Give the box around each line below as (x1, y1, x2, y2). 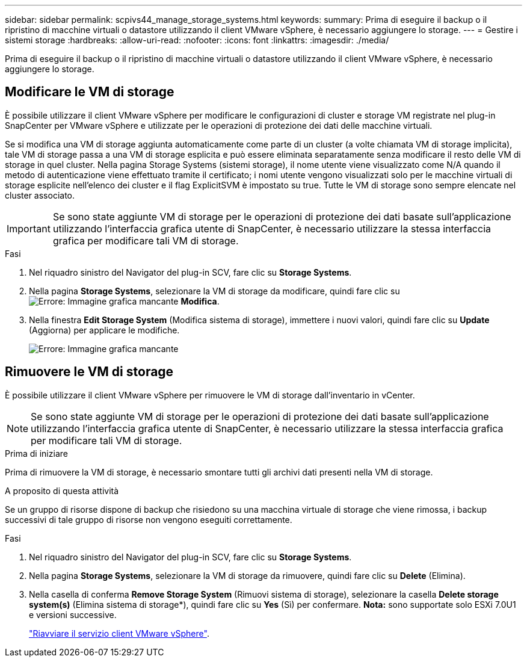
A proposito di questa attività (5, 485, 119, 496)
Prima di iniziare (5, 448, 68, 459)
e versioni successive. (29, 609, 117, 620)
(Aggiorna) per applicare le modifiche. (29, 324, 180, 335)
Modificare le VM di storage (5, 84, 174, 100)
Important (7, 222, 51, 235)
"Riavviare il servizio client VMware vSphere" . (29, 628, 209, 639)
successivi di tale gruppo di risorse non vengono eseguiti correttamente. (5, 514, 292, 525)
